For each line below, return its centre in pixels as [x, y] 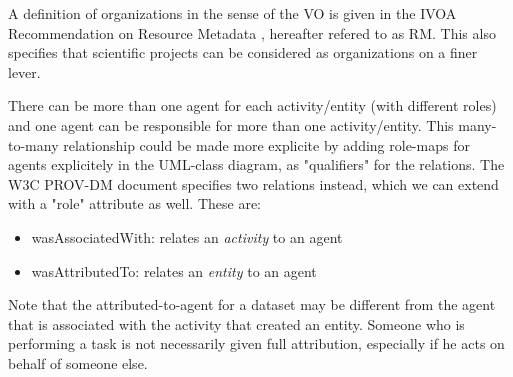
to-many [33, 144]
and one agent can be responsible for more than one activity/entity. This [231, 124]
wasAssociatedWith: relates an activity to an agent [187, 236]
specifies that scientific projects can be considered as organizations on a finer [243, 52]
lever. [24, 71]
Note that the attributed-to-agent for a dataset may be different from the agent [252, 304]
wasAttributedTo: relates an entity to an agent [174, 270]
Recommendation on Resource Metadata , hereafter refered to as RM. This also [252, 32]
